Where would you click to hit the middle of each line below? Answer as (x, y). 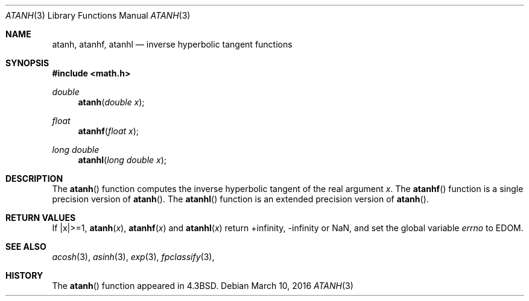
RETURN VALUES (41, 218)
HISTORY (24, 275)
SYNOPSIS (27, 63)
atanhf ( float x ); (109, 131)
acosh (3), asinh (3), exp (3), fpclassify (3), (133, 257)
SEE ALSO (26, 247)
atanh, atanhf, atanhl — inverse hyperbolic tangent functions (172, 44)
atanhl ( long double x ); (122, 160)
